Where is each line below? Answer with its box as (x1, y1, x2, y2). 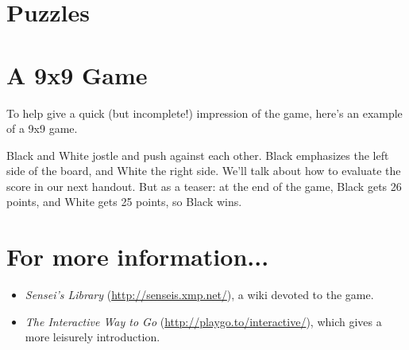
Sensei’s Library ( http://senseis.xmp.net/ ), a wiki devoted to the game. (25, 286, 374, 303)
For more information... (6, 240, 269, 273)
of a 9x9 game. (6, 120, 78, 137)
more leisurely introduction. (25, 329, 160, 345)
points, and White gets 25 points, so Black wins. (6, 193, 242, 210)
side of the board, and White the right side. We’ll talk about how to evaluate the (6, 162, 401, 179)
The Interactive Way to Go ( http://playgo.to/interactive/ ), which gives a (25, 313, 382, 329)
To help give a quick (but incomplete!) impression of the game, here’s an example (6, 104, 403, 121)
